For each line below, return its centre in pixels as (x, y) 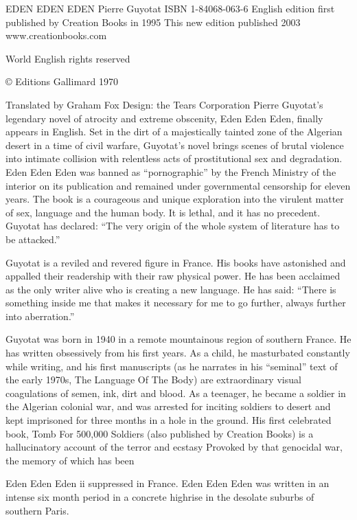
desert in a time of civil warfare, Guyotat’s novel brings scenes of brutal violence (175, 145)
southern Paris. (37, 510)
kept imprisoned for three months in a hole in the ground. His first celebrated (169, 420)
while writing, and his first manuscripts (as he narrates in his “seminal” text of (172, 366)
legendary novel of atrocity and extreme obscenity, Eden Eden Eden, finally (164, 118)
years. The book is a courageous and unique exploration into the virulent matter (175, 199)
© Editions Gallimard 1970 (62, 81)
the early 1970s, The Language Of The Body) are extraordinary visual (153, 380)
